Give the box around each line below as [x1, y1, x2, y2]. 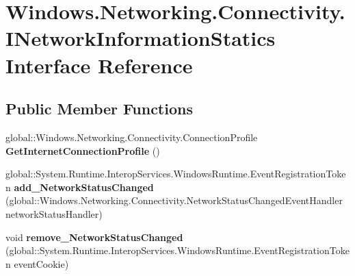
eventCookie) [14, 256, 69, 271]
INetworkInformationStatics [5, 24, 276, 52]
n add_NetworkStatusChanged [5, 179, 154, 194]
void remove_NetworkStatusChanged [5, 229, 183, 244]
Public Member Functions [5, 98, 193, 119]
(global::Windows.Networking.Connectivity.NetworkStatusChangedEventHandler [5, 193, 343, 208]
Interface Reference [5, 51, 193, 79]
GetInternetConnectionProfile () [5, 143, 160, 158]
